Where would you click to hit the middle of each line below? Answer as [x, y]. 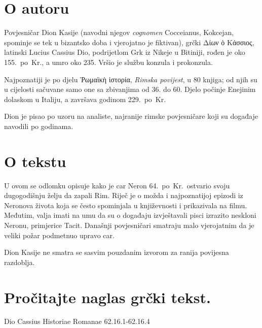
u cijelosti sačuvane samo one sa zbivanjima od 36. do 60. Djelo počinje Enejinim [130, 89]
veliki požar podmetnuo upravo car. [59, 235]
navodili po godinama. [39, 126]
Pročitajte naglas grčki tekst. [107, 297]
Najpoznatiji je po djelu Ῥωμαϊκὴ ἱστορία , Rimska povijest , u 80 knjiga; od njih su [131, 79]
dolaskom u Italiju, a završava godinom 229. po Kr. [85, 99]
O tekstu [35, 161]
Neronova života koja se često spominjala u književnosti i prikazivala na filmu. [126, 205]
